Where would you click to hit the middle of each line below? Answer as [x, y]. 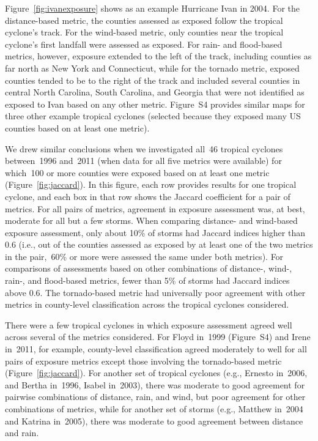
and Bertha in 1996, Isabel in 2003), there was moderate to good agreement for [155, 384]
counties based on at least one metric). [77, 128]
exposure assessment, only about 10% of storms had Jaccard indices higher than [155, 232]
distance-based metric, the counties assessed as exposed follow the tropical [144, 20]
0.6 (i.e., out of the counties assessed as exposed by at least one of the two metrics [159, 244]
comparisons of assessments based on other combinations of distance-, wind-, [149, 268]
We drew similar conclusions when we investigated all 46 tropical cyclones [144, 148]
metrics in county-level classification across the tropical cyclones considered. [147, 304]
